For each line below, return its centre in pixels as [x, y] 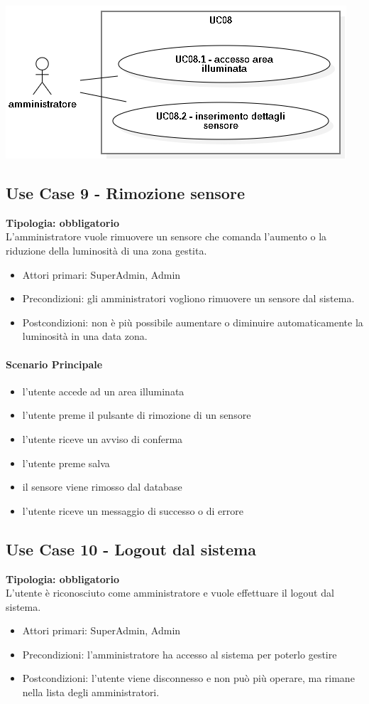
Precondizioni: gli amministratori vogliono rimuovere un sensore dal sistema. [188, 298]
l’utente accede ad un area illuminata [103, 391]
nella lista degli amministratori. [91, 692]
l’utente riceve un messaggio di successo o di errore [133, 510]
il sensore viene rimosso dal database [102, 487]
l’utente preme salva [66, 463]
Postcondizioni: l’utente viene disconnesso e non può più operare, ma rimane [188, 678]
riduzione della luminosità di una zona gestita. [106, 250]
